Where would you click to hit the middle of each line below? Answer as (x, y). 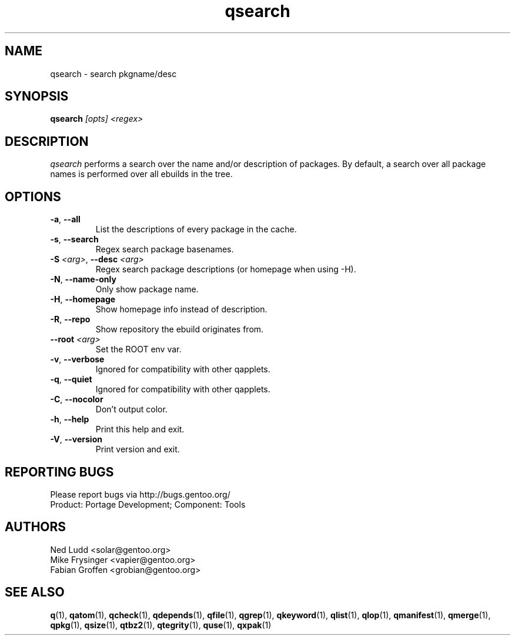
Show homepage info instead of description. (181, 309)
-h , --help (70, 419)
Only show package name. (147, 289)
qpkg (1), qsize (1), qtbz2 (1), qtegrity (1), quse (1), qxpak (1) (161, 625)
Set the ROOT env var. (138, 349)
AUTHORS (36, 527)
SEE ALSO (35, 592)
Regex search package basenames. (165, 249)
